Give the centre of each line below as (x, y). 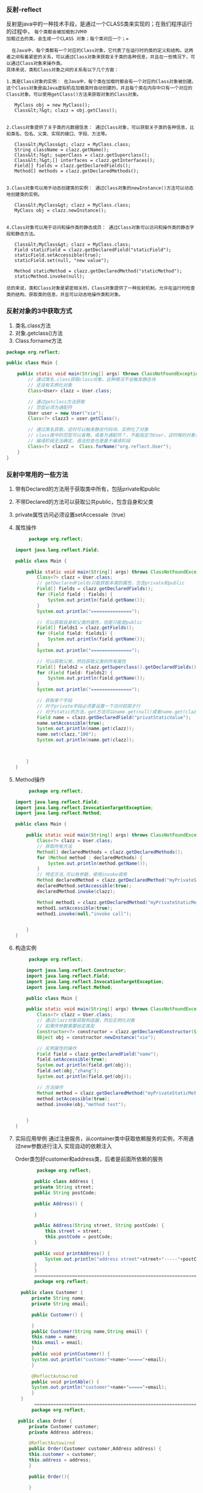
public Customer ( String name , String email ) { (89, 1331)
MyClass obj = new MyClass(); (52, 105)
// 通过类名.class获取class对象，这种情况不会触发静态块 (92, 380)
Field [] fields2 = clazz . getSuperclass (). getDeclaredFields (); (118, 667)
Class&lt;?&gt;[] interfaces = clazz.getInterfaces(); (85, 161)
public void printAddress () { (72, 1253)
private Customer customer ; (64, 1426)
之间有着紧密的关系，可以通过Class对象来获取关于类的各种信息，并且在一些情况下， (101, 57)
